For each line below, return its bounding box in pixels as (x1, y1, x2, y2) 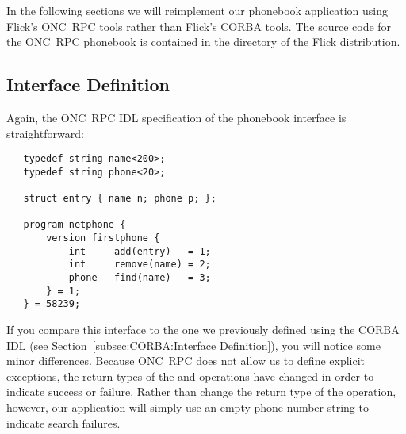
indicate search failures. (6, 414, 121, 431)
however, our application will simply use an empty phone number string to (6, 399, 369, 416)
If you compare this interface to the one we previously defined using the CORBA (6, 321, 400, 338)
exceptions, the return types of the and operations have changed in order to (6, 367, 374, 384)
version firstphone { (46, 232, 160, 244)
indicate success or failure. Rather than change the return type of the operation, (6, 383, 396, 400)
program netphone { (23, 219, 126, 231)
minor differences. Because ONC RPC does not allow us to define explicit (6, 352, 366, 369)
